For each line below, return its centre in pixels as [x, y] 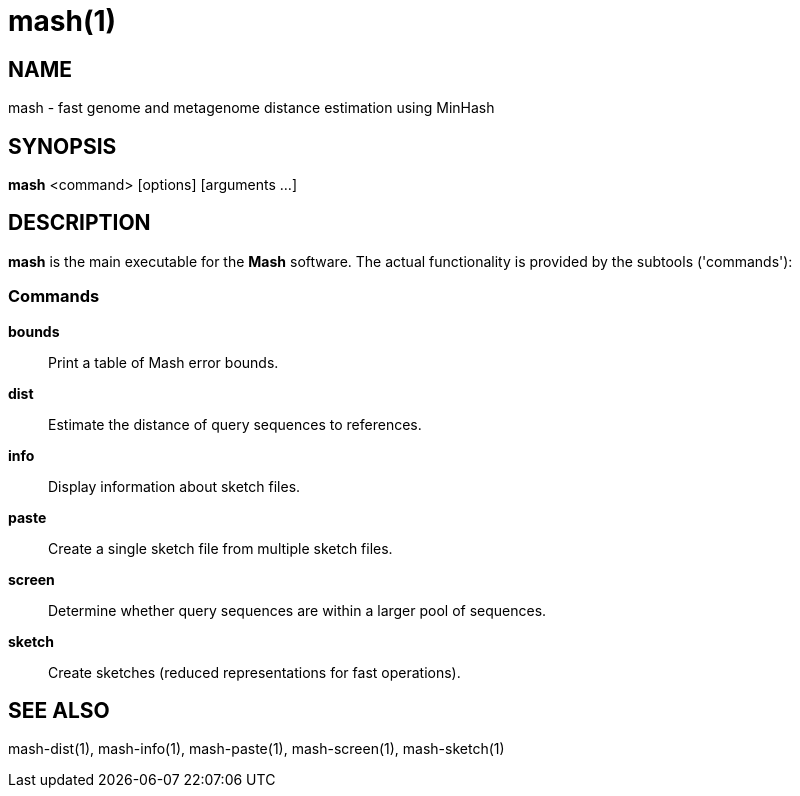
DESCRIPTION [79, 223]
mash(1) [62, 21]
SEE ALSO [59, 711]
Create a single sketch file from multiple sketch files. [220, 548]
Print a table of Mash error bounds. [163, 362]
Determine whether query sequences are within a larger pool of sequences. [297, 610]
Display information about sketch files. [174, 486]
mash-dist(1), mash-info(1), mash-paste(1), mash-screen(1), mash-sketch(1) [256, 749]
